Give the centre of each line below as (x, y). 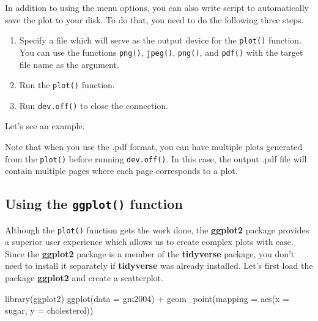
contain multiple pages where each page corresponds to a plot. (121, 171)
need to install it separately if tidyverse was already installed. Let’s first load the (159, 266)
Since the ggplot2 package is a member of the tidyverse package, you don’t (150, 253)
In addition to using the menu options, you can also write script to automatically (157, 7)
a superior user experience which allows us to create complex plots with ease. (149, 242)
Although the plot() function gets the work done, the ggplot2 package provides (157, 229)
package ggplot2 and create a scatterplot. (84, 278)
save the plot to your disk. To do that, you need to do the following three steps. (154, 19)
